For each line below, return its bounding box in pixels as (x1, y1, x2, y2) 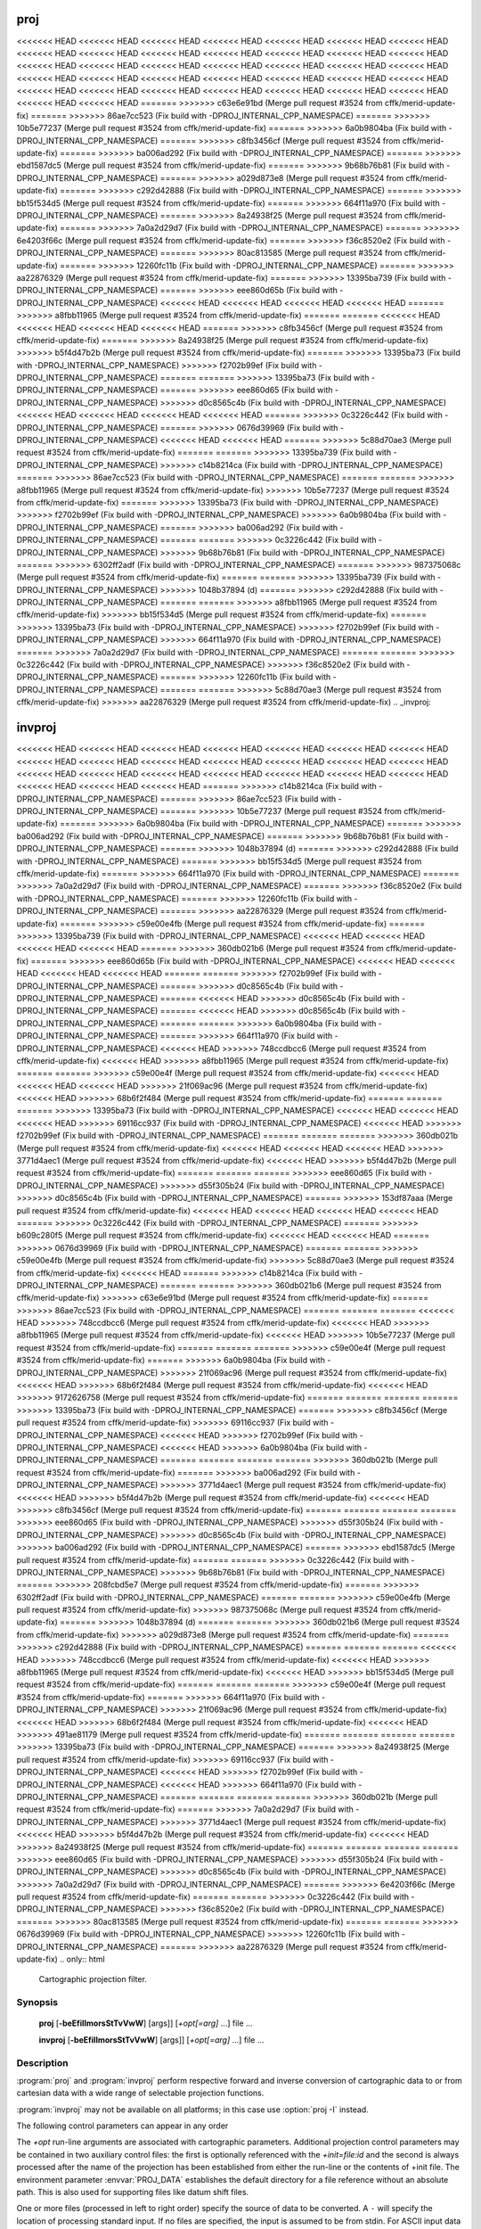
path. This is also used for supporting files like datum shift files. (16, 2187, 249, 2198)
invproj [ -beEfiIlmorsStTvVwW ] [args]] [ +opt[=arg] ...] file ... (38, 2034, 265, 2045)
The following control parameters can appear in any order (16, 2120, 229, 2131)
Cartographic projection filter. (38, 1974, 147, 1985)
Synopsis (16, 1996, 58, 2009)
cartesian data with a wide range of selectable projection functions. (16, 2087, 265, 2099)
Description (16, 2056, 69, 2069)
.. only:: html (59, 1953, 106, 1965)
